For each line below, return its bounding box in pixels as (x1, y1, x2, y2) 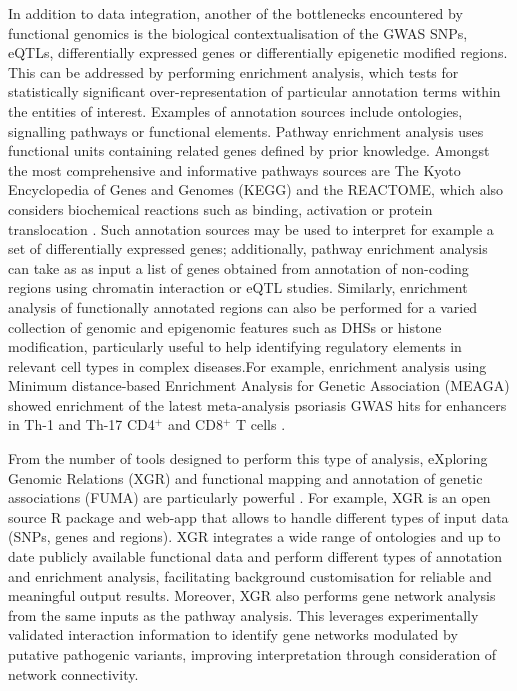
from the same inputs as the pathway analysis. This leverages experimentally (8, 604, 479, 625)
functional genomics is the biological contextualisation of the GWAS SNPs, (8, 22, 468, 43)
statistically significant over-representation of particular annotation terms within (8, 81, 501, 102)
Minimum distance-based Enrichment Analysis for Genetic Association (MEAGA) (8, 375, 510, 396)
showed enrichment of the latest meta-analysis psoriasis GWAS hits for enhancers (8, 394, 507, 415)
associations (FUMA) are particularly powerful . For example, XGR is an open (8, 487, 491, 508)
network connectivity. (8, 663, 139, 684)
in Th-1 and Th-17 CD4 (8, 414, 155, 435)
